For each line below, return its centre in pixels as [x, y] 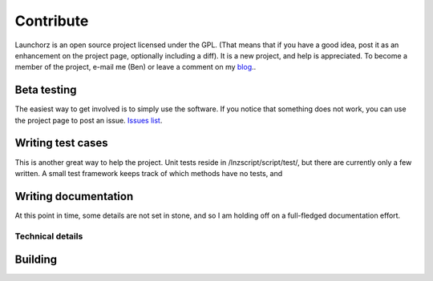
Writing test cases [61, 143]
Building [36, 260]
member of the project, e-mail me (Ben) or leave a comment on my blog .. [136, 67]
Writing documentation [74, 196]
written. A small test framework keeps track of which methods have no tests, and [149, 173]
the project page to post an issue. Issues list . [89, 120]
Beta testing [46, 90]
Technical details [49, 236]
